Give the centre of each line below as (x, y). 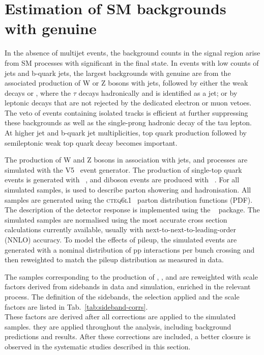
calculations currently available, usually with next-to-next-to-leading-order (120, 229)
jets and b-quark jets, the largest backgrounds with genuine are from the (118, 73)
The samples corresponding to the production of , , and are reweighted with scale (131, 276)
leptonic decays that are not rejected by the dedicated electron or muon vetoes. (128, 103)
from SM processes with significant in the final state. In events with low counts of (132, 62)
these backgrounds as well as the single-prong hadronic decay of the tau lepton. (128, 122)
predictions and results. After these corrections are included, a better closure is (128, 336)
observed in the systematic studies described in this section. (98, 346)
